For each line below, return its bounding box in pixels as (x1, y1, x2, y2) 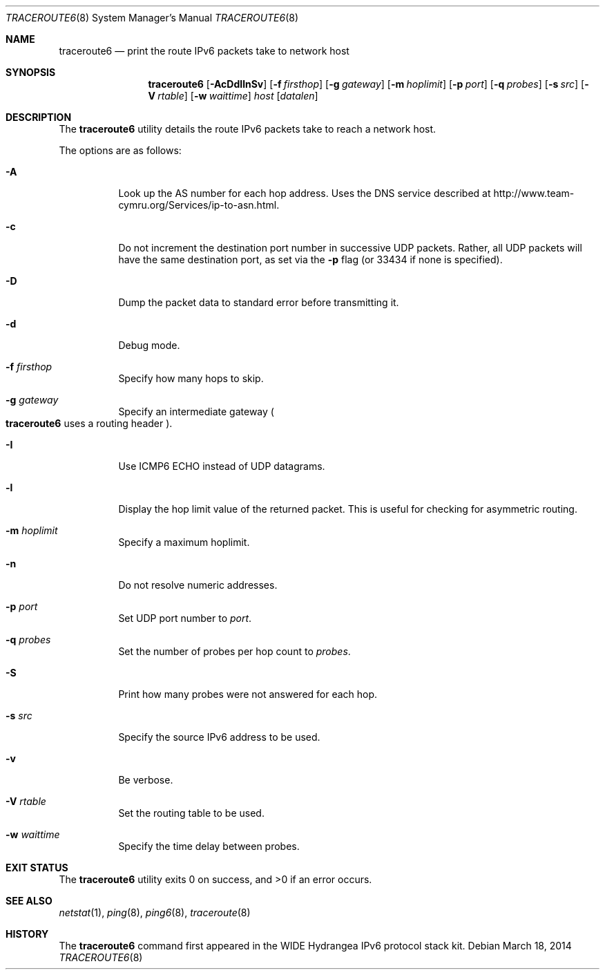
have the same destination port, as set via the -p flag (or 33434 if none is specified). (118, 254, 503, 265)
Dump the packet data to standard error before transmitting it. (118, 296, 399, 308)
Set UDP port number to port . (118, 612, 252, 624)
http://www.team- (493, 187, 575, 199)
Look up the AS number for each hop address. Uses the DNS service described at (118, 187, 491, 199)
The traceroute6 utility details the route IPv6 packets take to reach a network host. (59, 123, 436, 135)
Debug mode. (118, 339, 180, 351)
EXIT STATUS (6, 862, 68, 873)
